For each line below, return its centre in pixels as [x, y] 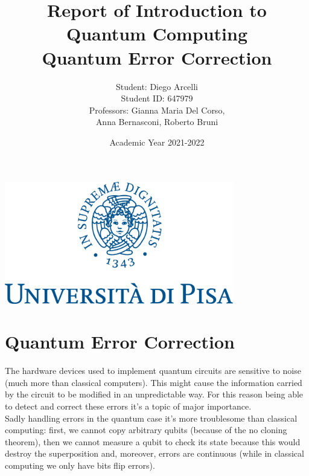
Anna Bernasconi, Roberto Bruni [157, 122]
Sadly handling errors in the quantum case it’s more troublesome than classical [151, 418]
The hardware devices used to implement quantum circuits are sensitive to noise [153, 371]
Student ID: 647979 [157, 98]
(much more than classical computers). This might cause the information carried [154, 382]
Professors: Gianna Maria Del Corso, [157, 110]
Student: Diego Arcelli [157, 86]
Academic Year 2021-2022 [157, 142]
